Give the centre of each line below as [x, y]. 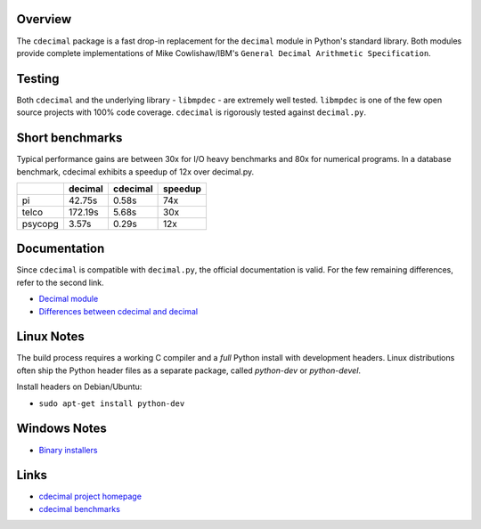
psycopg [40, 224]
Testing [38, 79]
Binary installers [68, 450]
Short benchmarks [69, 138]
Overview [44, 19]
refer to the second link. [60, 282]
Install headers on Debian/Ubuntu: [79, 387]
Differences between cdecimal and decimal [118, 311]
